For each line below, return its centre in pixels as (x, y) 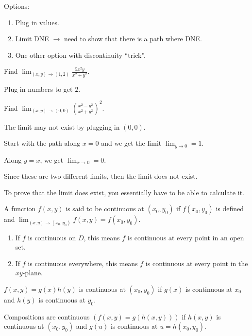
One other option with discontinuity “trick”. (80, 55)
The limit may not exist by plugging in (62, 126)
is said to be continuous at (105, 209)
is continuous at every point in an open (186, 237)
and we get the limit (131, 143)
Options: (17, 6)
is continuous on (52, 237)
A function (20, 209)
